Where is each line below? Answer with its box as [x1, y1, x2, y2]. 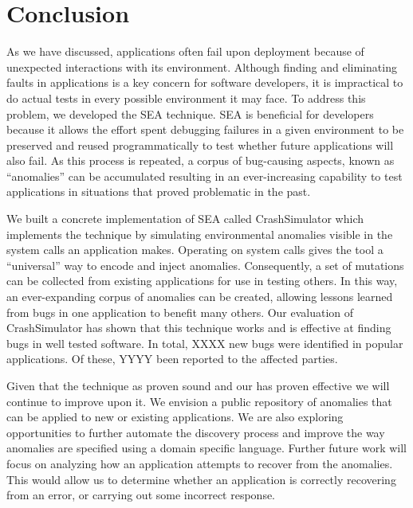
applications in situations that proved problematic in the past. [6, 183, 311, 200]
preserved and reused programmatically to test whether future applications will [6, 136, 394, 153]
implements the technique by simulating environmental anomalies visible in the [6, 225, 393, 242]
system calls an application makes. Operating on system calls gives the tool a [6, 241, 383, 258]
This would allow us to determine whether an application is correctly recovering [6, 471, 396, 487]
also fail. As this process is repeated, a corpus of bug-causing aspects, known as [6, 152, 395, 169]
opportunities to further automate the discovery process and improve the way [6, 424, 385, 440]
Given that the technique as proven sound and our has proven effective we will [6, 377, 390, 393]
